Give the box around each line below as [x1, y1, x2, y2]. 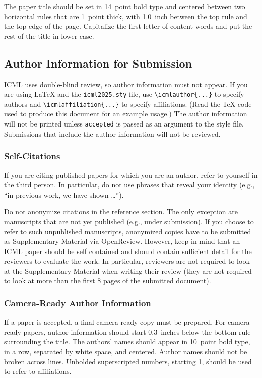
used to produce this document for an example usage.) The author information [4, 108, 247, 119]
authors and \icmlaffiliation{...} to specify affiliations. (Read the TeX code [4, 98, 252, 109]
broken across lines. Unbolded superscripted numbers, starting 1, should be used [4, 356, 252, 366]
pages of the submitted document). [103, 275, 211, 286]
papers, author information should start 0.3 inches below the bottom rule [23, 326, 251, 337]
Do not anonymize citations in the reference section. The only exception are [4, 206, 238, 217]
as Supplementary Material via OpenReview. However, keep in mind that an [4, 236, 240, 246]
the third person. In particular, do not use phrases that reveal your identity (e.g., [4, 179, 255, 190]
